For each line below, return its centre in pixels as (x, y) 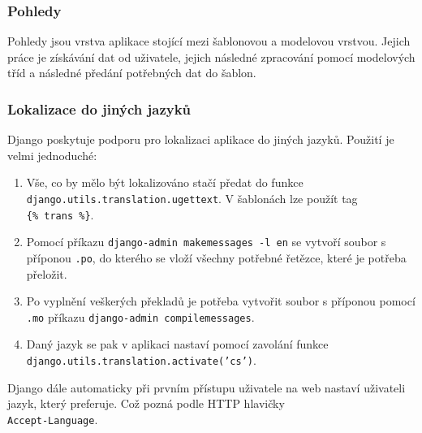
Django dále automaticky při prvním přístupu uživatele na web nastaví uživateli (207, 387)
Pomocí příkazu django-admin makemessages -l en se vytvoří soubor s (206, 242)
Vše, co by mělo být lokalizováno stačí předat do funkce (165, 182)
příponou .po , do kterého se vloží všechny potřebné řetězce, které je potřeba (216, 257)
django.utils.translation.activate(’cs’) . (141, 360)
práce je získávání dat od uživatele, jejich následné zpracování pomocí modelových (211, 56)
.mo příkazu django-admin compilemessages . (140, 316)
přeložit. (47, 273)
